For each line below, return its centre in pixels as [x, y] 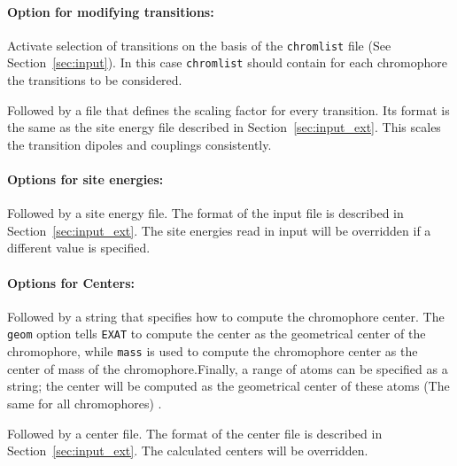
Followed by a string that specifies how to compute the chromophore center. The [226, 316]
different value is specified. [79, 248]
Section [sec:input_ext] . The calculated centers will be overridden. [188, 450]
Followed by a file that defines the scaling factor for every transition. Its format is [228, 109]
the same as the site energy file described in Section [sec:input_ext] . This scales [224, 127]
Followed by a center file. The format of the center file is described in [195, 433]
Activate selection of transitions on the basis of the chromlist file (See [199, 45]
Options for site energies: [85, 179]
